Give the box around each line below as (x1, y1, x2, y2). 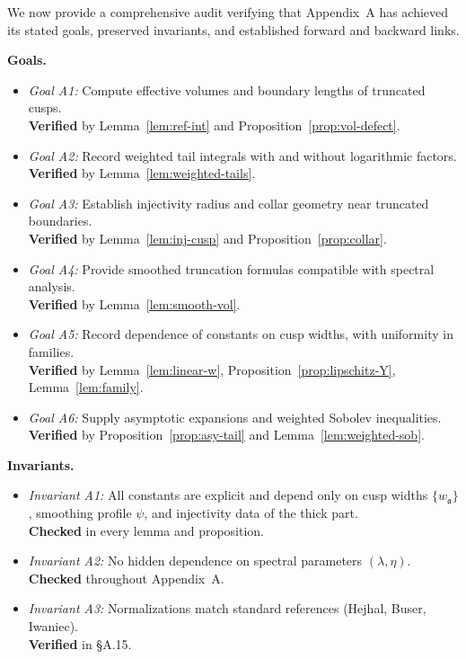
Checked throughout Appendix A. (28, 568, 224, 587)
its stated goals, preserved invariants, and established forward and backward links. (7, 20, 460, 39)
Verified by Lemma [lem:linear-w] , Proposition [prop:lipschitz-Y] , (28, 360, 396, 378)
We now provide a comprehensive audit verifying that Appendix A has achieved (7, 3, 449, 21)
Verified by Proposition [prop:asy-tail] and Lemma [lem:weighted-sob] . (28, 425, 425, 444)
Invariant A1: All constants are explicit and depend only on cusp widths (28, 485, 428, 504)
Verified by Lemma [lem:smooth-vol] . (28, 294, 241, 313)
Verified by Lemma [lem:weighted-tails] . (28, 164, 256, 183)
